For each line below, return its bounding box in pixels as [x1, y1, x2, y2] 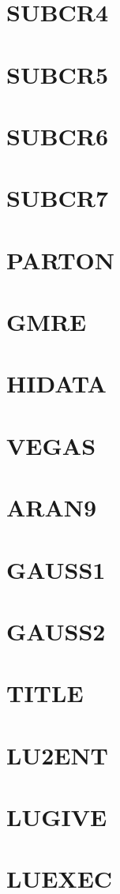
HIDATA [6, 367, 107, 400]
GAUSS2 [6, 614, 106, 647]
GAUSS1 [6, 553, 106, 585]
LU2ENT [6, 738, 109, 771]
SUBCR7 [6, 182, 109, 214]
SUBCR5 [6, 58, 109, 90]
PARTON [6, 243, 114, 276]
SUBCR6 [6, 119, 109, 152]
